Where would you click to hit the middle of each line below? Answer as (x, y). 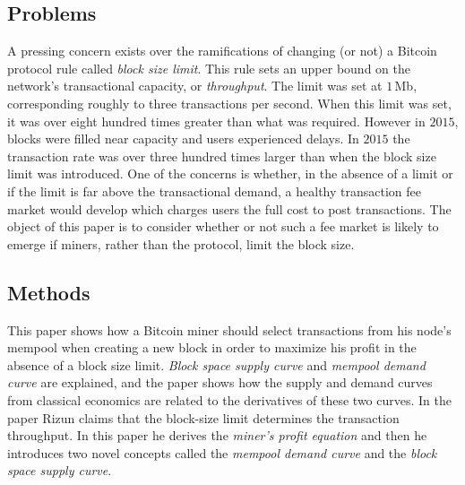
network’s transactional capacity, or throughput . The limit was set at (195, 86)
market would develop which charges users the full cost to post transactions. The (229, 208)
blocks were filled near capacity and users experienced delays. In (183, 139)
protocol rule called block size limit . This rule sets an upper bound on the (209, 68)
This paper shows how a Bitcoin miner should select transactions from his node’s (229, 329)
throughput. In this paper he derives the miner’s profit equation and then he (217, 435)
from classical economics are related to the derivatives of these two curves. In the (230, 399)
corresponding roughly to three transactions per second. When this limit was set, (229, 103)
